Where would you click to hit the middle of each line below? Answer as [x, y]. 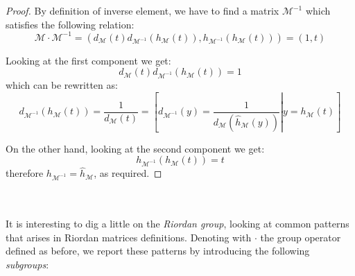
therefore [25, 173]
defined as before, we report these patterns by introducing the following [158, 251]
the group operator [301, 237]
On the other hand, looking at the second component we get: [135, 148]
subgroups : [27, 264]
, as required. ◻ [128, 173]
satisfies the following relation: [70, 24]
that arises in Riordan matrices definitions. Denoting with [129, 237]
